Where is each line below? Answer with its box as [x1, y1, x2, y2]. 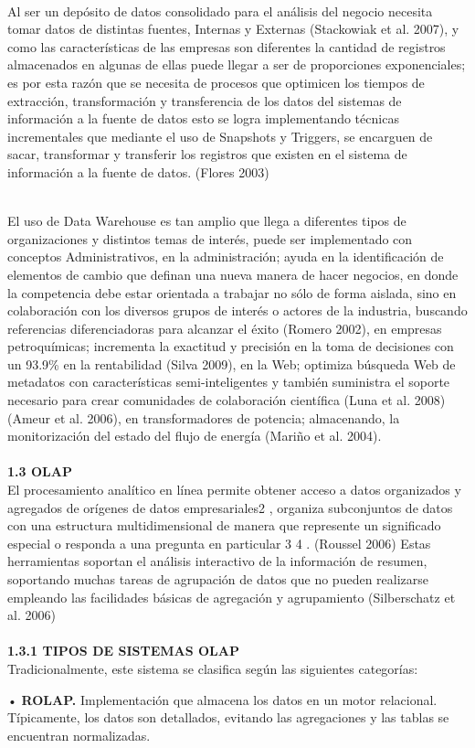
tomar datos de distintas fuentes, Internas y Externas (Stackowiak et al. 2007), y [7, 19, 459, 38]
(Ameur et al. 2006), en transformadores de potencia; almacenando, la [7, 408, 400, 427]
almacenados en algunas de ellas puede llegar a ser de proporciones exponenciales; [7, 55, 466, 74]
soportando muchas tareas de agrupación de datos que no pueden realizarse [7, 570, 429, 588]
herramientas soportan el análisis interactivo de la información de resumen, [7, 551, 427, 571]
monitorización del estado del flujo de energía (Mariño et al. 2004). [7, 426, 382, 445]
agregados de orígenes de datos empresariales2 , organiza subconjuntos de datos [7, 497, 453, 517]
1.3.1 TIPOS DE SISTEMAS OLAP [7, 641, 239, 660]
